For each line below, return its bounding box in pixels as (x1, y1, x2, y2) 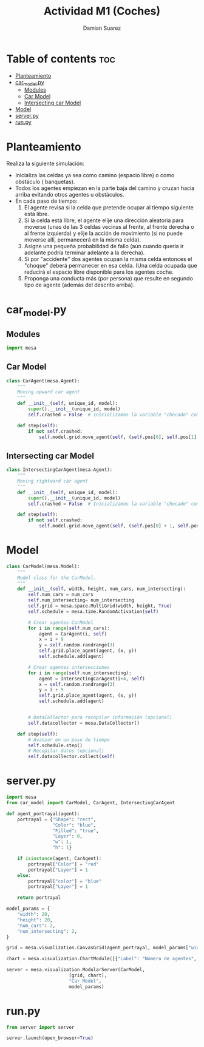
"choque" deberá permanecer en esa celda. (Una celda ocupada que (24, 262, 197, 269)
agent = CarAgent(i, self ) (38, 631, 107, 637)
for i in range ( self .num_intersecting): (28, 669, 132, 676)
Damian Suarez (83, 24, 121, 32)
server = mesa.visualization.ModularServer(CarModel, (6, 967, 146, 973)
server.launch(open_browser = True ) (6, 1035, 94, 1042)
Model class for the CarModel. (17, 575, 97, 581)
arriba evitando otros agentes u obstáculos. (15, 191, 124, 198)
